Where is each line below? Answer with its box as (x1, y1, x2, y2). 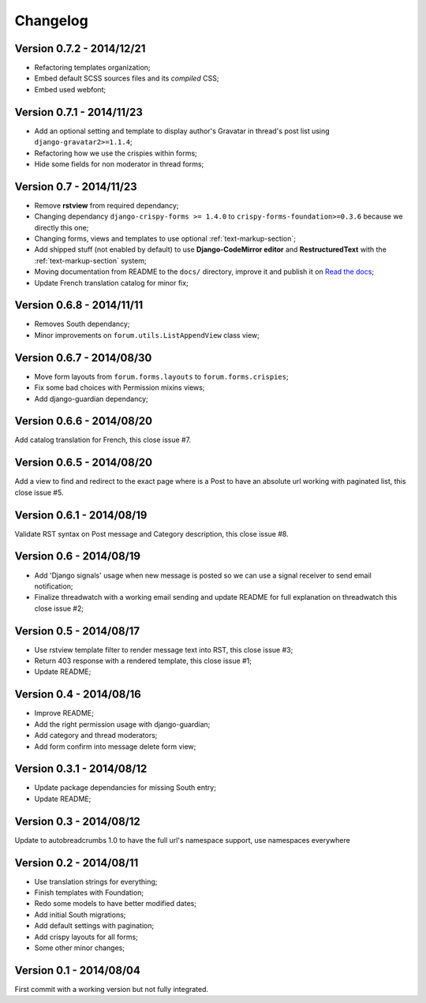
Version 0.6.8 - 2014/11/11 (14, 298, 144, 312)
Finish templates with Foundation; (34, 888, 144, 897)
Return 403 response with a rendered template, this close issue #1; (34, 656, 252, 666)
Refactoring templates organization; (34, 63, 151, 73)
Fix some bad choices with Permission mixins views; (34, 383, 205, 392)
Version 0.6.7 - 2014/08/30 (14, 351, 152, 365)
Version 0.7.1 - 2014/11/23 (14, 105, 144, 118)
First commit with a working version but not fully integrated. (14, 984, 209, 994)
